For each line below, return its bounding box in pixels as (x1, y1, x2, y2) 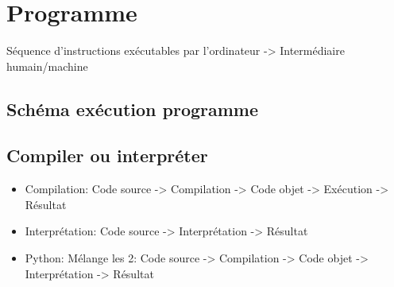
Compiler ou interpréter (6, 143, 208, 168)
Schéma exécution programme (6, 96, 259, 121)
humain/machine (6, 57, 88, 74)
